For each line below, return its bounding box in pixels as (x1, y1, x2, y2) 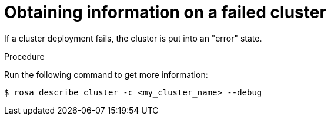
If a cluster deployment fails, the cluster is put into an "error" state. (4, 33, 262, 43)
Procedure (4, 51, 45, 61)
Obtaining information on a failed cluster (4, 2, 326, 22)
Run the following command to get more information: (4, 69, 208, 80)
